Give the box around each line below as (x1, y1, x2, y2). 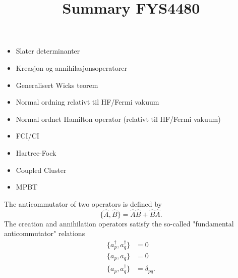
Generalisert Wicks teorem (16, 79, 98, 90)
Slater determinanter (16, 45, 80, 56)
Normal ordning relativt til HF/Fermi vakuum (16, 97, 159, 107)
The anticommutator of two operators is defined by (4, 198, 162, 209)
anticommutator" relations (4, 228, 85, 239)
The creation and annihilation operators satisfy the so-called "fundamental (4, 218, 234, 228)
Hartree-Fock (16, 147, 56, 158)
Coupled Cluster (16, 164, 67, 175)
